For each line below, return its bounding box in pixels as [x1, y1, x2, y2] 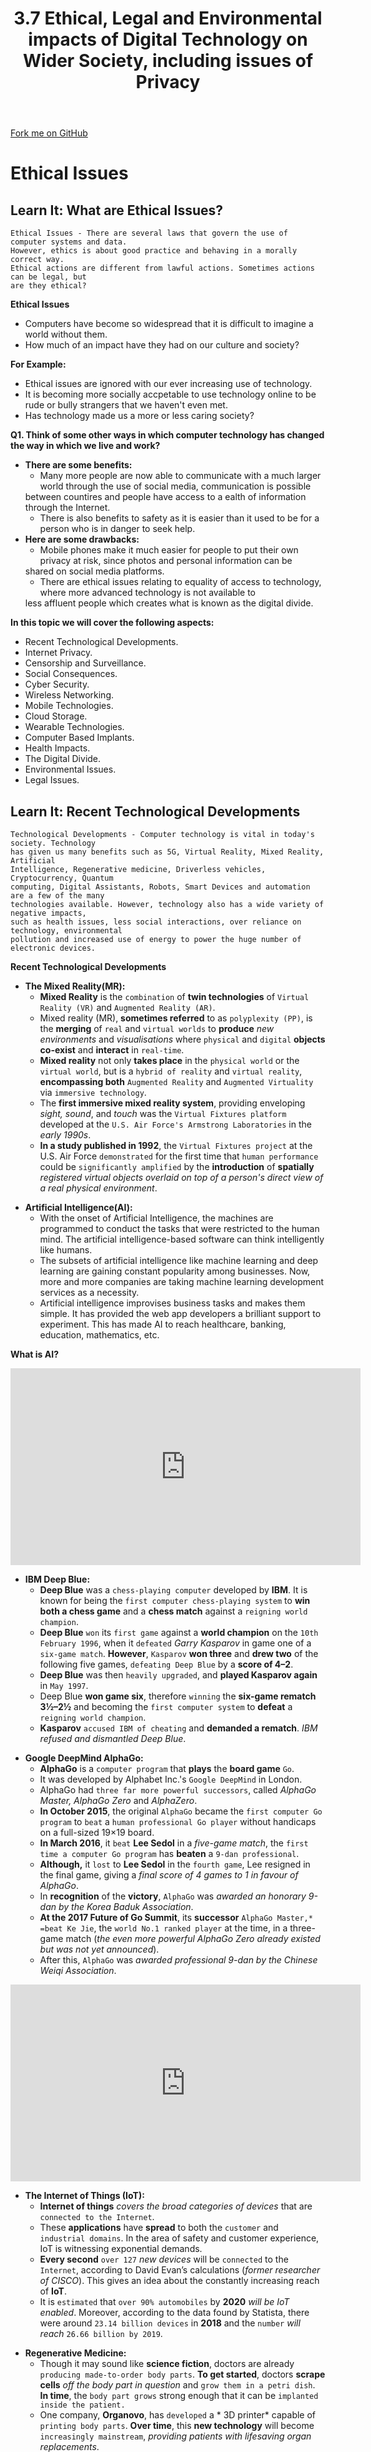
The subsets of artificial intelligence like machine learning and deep [39, 1255, 319, 1266]
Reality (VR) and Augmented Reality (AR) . [39, 1002, 216, 1013]
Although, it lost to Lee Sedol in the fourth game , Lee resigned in [39, 1858, 311, 1870]
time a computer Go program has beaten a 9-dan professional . [39, 1848, 300, 1859]
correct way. [10, 255, 65, 265]
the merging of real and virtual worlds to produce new [39, 1023, 275, 1034]
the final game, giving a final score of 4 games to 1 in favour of [39, 1869, 299, 1881]
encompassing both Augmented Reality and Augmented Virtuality [39, 1076, 314, 1087]
